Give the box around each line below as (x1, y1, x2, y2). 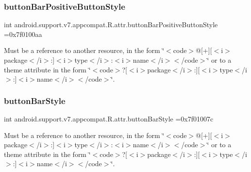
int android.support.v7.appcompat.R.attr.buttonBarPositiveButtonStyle (4, 19, 218, 30)
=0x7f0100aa (4, 29, 42, 39)
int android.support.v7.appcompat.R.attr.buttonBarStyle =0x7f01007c (4, 114, 214, 123)
